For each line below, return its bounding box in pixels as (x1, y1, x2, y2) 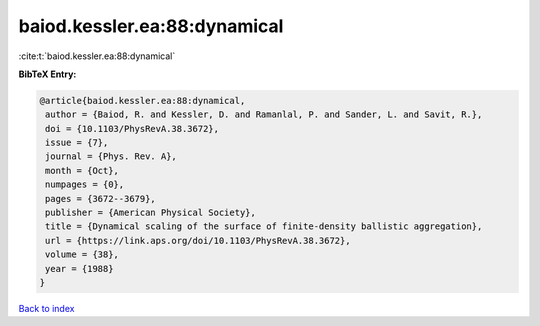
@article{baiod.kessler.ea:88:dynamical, (39, 95, 246, 106)
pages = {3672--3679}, (45, 193, 157, 204)
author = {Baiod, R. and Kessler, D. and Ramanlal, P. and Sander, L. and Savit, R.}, (45, 109, 483, 120)
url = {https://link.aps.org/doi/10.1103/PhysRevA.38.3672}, (45, 235, 351, 246)
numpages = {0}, (45, 179, 125, 190)
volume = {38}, (45, 249, 120, 260)
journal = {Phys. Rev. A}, (45, 151, 177, 162)
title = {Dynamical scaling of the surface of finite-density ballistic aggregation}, (45, 221, 483, 232)
